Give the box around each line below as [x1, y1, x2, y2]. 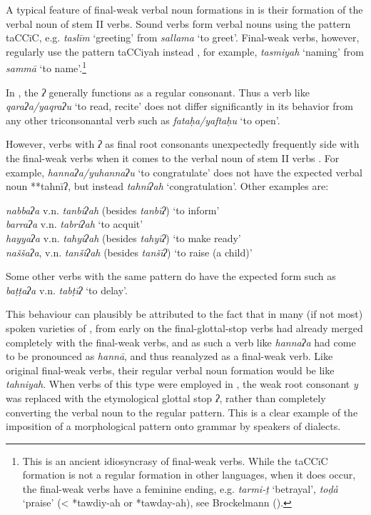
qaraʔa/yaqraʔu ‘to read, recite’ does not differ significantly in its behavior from [6, 99, 353, 114]
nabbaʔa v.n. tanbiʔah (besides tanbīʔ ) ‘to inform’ [6, 202, 220, 217]
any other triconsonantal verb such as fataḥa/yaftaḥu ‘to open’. [6, 112, 280, 127]
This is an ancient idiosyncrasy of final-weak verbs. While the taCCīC [22, 453, 328, 468]
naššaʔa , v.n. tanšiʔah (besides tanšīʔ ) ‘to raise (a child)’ [6, 244, 253, 259]
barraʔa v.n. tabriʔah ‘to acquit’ [6, 216, 143, 231]
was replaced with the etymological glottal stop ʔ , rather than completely [6, 390, 326, 405]
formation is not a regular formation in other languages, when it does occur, [22, 467, 356, 482]
